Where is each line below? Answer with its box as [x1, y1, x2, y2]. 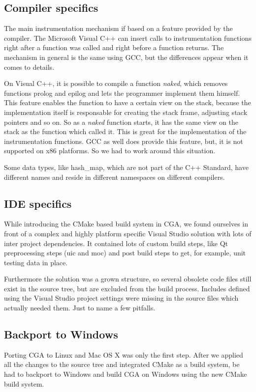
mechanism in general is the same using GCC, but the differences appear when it [4, 52, 249, 62]
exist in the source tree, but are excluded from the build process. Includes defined [4, 283, 250, 293]
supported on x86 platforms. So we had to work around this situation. [4, 145, 216, 156]
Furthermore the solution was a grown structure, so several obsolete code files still [4, 274, 252, 284]
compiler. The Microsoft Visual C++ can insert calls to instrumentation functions [4, 32, 252, 43]
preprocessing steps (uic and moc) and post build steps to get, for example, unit [4, 248, 246, 258]
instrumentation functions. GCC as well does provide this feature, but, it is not [4, 136, 243, 146]
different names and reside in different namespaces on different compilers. [4, 171, 225, 182]
